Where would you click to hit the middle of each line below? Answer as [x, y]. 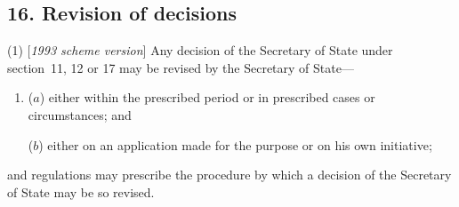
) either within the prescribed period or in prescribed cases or [207, 97]
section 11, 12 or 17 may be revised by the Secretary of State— [181, 67]
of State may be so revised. [81, 191]
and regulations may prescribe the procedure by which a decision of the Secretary [229, 175]
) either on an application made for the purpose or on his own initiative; [235, 144]
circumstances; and [80, 114]
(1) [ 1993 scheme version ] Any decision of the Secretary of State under [200, 50]
